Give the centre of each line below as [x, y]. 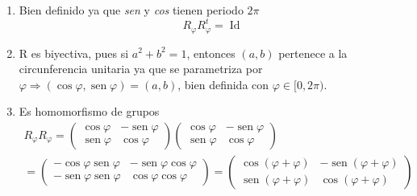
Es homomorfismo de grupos [89, 111]
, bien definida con [223, 84]
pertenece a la [313, 53]
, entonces [211, 53]
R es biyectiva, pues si [74, 53]
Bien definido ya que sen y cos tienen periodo [131, 10]
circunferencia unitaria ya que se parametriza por [141, 69]
